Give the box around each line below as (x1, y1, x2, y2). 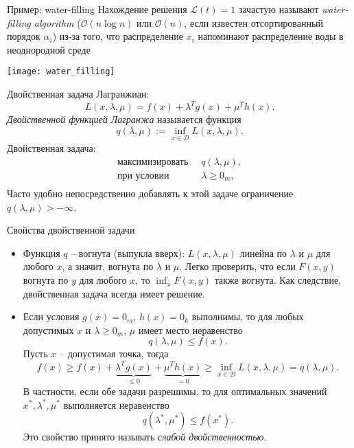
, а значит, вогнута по (62, 259, 154, 273)
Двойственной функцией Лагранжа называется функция (7, 112, 241, 126)
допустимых (23, 322, 74, 337)
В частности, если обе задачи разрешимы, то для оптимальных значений (23, 383, 327, 398)
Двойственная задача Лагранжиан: (7, 87, 150, 101)
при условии (117, 170, 169, 181)
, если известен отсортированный (184, 15, 323, 30)
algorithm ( (34, 15, 81, 30)
